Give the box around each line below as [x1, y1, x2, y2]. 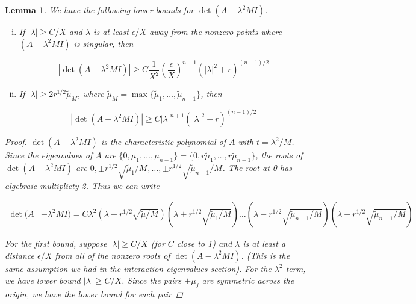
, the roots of [255, 149, 303, 161]
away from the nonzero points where [149, 25, 282, 37]
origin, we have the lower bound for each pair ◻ [5, 288, 183, 300]
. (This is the [241, 249, 290, 261]
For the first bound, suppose [5, 237, 107, 250]
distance [5, 249, 35, 261]
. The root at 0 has [222, 161, 293, 174]
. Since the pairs [122, 274, 182, 287]
